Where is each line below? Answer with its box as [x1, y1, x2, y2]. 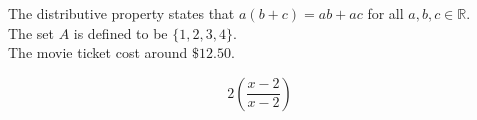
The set [8, 22, 54, 43]
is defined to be [73, 22, 168, 43]
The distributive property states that [8, 3, 235, 23]
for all [367, 3, 404, 23]
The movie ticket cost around [8, 42, 188, 63]
